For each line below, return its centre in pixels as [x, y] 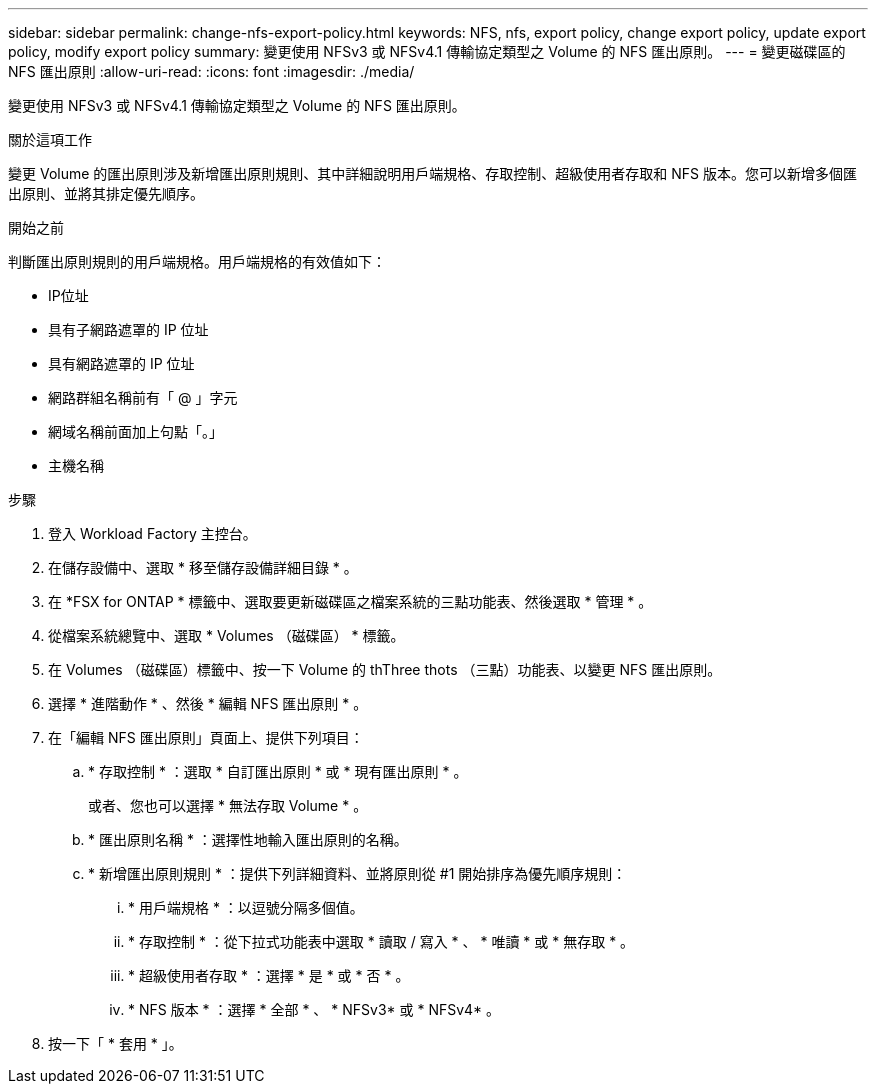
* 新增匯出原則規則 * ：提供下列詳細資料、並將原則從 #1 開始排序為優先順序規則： [357, 873]
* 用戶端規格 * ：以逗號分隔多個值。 [246, 907]
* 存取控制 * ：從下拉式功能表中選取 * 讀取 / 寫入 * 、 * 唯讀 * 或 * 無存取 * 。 [381, 941]
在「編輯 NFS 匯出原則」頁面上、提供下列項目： [206, 737]
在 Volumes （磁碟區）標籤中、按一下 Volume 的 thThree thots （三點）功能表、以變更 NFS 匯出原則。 [385, 669]
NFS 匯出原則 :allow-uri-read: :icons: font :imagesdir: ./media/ [211, 71]
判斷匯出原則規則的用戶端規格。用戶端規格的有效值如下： [197, 261]
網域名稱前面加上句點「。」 [135, 431]
